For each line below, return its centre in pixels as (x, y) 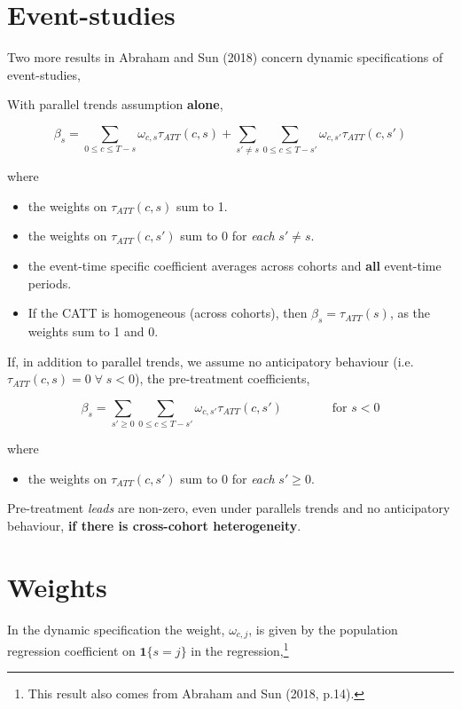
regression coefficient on (71, 650)
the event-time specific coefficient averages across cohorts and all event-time (234, 266)
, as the (410, 313)
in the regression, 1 (240, 649)
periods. (50, 283)
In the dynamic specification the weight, (116, 629)
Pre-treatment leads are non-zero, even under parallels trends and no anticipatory (229, 508)
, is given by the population (323, 629)
